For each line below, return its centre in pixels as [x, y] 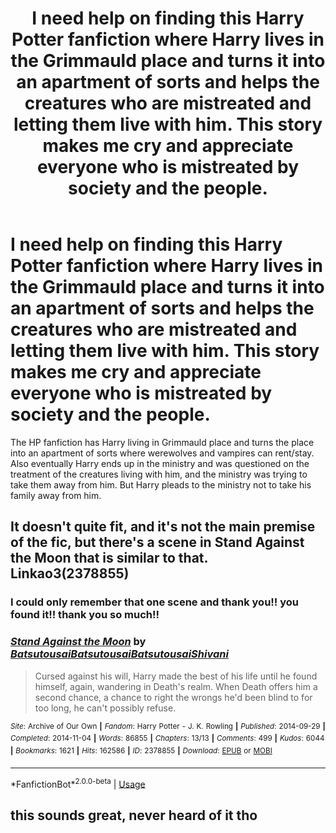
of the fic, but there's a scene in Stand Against [157, 542]
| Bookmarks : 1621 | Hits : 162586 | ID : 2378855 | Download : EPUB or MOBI [141, 750]
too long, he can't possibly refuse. [105, 708]
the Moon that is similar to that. [109, 558]
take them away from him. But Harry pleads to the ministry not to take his [161, 484]
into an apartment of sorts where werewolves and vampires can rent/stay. [162, 453]
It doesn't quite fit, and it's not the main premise [163, 527]
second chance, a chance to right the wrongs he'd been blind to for [173, 697]
